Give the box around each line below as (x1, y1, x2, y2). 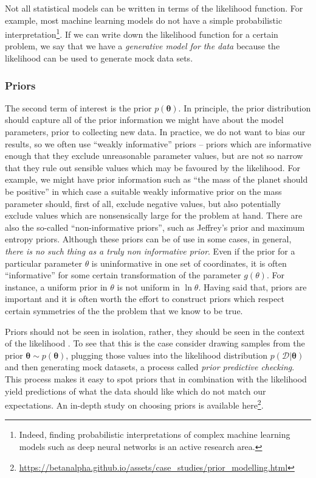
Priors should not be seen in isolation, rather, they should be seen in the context (5, 325, 305, 337)
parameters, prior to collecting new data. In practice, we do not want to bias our (5, 125, 306, 138)
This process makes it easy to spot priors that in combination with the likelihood (5, 372, 307, 385)
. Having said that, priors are (198, 280, 307, 293)
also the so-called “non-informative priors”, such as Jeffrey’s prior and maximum (5, 220, 305, 233)
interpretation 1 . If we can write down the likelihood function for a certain (5, 26, 278, 40)
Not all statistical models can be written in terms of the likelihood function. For (5, 2, 303, 14)
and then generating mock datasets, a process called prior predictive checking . (5, 360, 295, 373)
